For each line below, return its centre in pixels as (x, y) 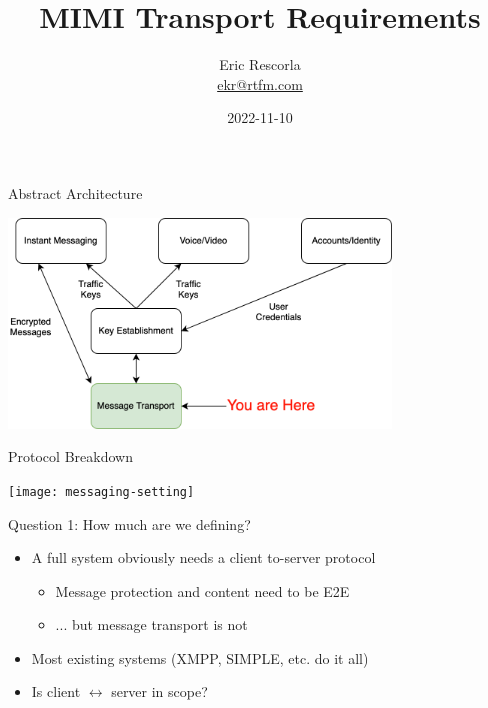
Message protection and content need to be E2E (202, 590)
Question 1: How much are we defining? (129, 523)
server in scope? (159, 691)
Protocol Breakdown (70, 456)
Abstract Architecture (75, 192)
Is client (56, 691)
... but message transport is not (151, 624)
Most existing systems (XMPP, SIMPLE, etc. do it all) (200, 657)
